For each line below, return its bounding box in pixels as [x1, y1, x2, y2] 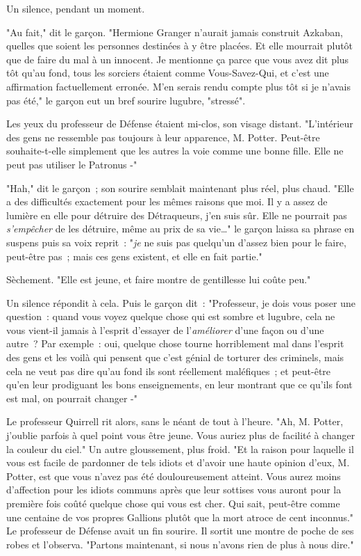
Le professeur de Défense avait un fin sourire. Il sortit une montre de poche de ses [6, 523, 354, 538]
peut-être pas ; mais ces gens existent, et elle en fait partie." [6, 248, 262, 263]
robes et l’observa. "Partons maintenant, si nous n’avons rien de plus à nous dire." [6, 537, 354, 551]
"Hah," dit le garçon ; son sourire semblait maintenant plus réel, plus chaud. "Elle [6, 180, 354, 195]
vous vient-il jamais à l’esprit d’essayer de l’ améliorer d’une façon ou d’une [6, 322, 324, 337]
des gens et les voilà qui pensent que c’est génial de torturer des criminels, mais [6, 350, 344, 365]
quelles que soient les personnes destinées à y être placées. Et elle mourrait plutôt [6, 38, 353, 53]
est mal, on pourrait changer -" [6, 390, 137, 405]
